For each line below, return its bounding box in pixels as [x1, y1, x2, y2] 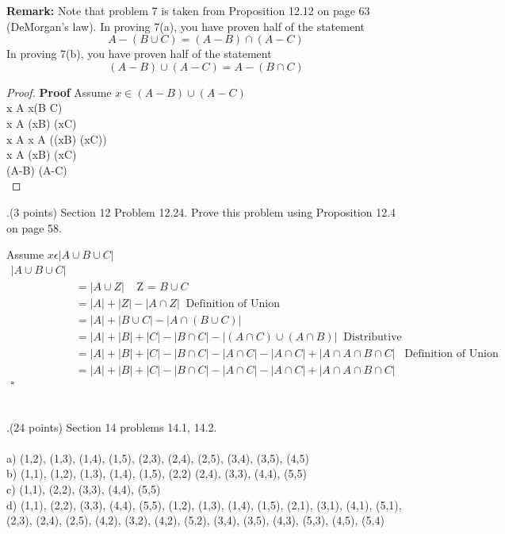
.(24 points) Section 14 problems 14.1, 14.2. [6, 418, 217, 435]
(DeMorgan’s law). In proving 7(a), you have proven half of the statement [6, 17, 365, 34]
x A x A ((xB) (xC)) [6, 130, 107, 147]
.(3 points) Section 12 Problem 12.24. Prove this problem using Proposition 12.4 [6, 203, 396, 220]
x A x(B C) [6, 99, 63, 116]
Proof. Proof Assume [6, 83, 112, 100]
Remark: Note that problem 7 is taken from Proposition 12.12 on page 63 [6, 2, 370, 18]
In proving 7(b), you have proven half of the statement [6, 45, 272, 62]
